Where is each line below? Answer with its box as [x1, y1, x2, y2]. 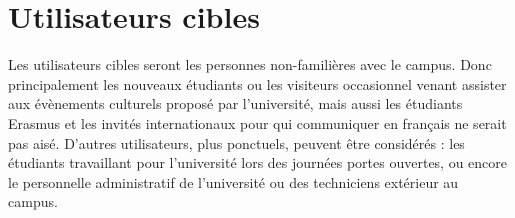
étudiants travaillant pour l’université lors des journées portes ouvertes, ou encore [8, 152, 508, 173]
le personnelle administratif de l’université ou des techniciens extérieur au [8, 171, 459, 192]
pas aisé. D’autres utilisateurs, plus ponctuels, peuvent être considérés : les [8, 132, 465, 153]
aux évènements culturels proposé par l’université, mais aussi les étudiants [8, 93, 463, 114]
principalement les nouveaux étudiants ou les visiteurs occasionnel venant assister [8, 73, 507, 94]
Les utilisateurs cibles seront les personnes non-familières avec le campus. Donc [8, 54, 492, 75]
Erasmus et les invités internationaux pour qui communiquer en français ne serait [8, 112, 507, 133]
